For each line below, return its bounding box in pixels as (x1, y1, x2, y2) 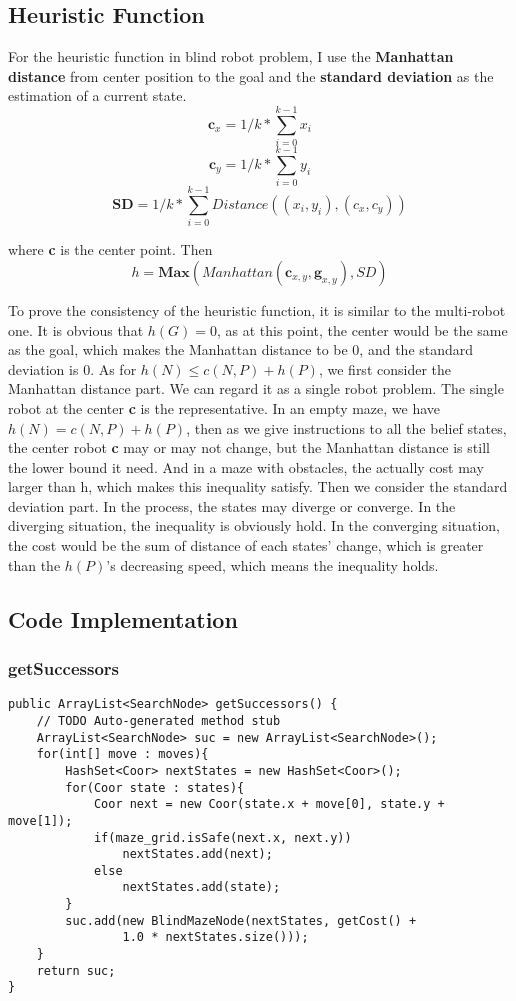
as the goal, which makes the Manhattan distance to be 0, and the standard (8, 339, 474, 360)
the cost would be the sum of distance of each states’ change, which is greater (8, 535, 484, 556)
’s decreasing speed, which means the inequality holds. (106, 554, 439, 575)
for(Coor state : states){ (65, 780, 245, 795)
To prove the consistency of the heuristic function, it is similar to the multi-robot (8, 299, 506, 320)
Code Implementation (8, 603, 238, 634)
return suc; (36, 963, 116, 978)
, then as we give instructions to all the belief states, (186, 417, 507, 438)
